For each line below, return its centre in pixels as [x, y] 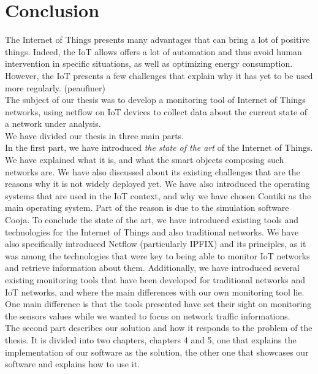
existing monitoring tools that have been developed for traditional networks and [155, 280]
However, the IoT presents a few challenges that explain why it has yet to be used [159, 75]
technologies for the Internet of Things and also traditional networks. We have [152, 231]
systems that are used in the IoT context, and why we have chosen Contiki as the [158, 195]
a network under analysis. [53, 124]
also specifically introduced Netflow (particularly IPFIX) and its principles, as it [156, 244]
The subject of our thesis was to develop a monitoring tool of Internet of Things [155, 100]
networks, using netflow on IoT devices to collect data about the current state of [156, 111]
